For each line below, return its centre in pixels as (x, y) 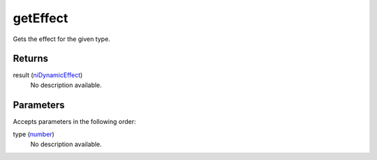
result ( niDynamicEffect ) (48, 75)
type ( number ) (34, 134)
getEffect (40, 18)
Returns (31, 59)
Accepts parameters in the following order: (74, 121)
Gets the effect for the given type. (62, 39)
